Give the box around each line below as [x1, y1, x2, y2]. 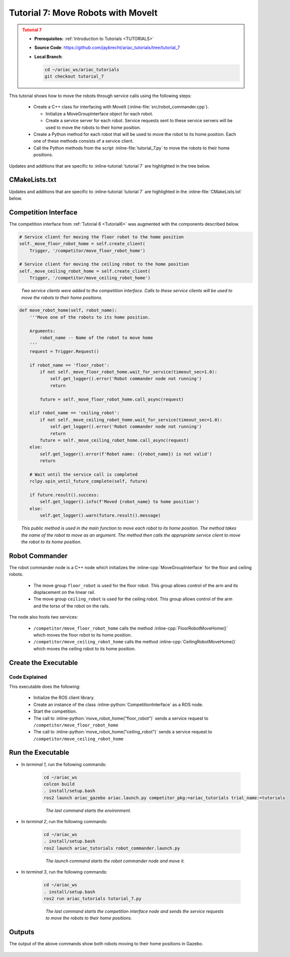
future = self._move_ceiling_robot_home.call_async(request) [39, 437, 189, 443]
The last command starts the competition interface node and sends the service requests [45, 909, 224, 914]
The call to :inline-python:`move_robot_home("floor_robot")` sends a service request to [33, 715, 209, 721]
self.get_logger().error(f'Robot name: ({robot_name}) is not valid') [39, 451, 212, 457]
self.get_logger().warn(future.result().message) [39, 513, 161, 518]
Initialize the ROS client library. [33, 695, 95, 701]
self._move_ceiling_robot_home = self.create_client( [19, 268, 151, 274]
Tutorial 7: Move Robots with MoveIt [9, 7, 158, 18]
